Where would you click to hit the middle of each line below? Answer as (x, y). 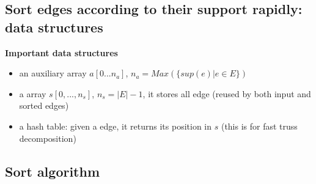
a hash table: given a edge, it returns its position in (116, 126)
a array (33, 93)
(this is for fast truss (259, 126)
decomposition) (48, 138)
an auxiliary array (53, 73)
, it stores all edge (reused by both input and (227, 93)
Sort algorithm (53, 171)
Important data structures (61, 52)
